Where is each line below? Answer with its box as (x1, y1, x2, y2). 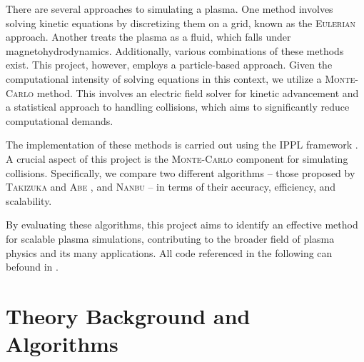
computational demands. (6, 113, 113, 128)
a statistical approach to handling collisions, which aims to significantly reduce (6, 99, 350, 114)
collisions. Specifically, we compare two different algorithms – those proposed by (6, 165, 355, 180)
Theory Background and (6, 301, 251, 330)
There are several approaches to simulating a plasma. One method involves (6, 1, 333, 16)
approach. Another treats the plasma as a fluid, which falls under (6, 29, 291, 44)
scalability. (6, 193, 52, 208)
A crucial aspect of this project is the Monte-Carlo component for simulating (6, 151, 348, 166)
